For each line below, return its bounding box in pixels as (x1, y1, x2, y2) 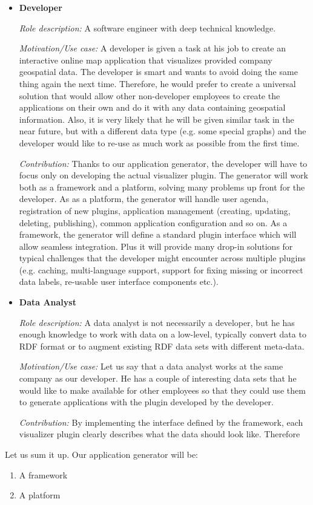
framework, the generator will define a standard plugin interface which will (19, 228, 297, 241)
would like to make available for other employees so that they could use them (19, 383, 306, 396)
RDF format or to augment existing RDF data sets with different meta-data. (19, 339, 305, 352)
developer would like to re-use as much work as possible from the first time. (19, 136, 300, 149)
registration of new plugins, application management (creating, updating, (19, 204, 291, 217)
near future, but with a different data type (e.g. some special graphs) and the (19, 125, 306, 137)
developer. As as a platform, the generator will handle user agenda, (19, 192, 269, 205)
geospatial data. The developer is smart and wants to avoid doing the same (19, 65, 298, 78)
